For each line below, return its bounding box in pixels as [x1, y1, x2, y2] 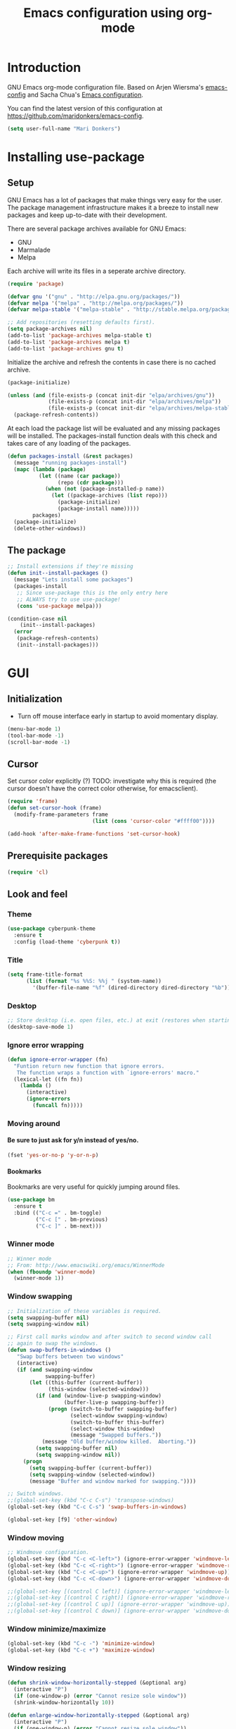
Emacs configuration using [23, 5, 184, 21]
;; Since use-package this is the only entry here [16, 589, 169, 597]
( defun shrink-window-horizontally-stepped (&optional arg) [7, 1680, 188, 1687]
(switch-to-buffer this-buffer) [70, 1419, 165, 1426]
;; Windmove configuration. [7, 1549, 90, 1556]
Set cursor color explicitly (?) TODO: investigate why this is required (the [7, 777, 216, 786]
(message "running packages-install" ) [13, 459, 128, 466]
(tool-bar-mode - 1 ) [7, 732, 65, 739]
